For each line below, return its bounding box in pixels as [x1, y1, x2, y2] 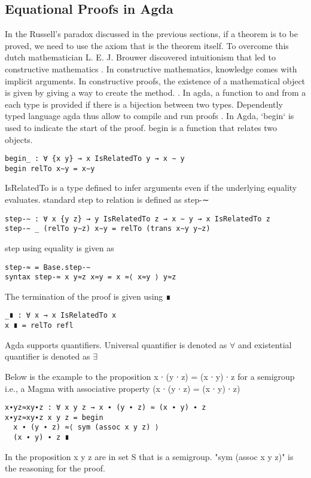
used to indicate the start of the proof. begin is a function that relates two [5, 121, 278, 133]
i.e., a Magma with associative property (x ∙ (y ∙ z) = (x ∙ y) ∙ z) [5, 382, 240, 394]
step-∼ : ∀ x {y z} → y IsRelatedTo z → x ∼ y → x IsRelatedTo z [5, 214, 270, 223]
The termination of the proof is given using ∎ [5, 290, 171, 302]
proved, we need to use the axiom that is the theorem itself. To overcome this [5, 39, 289, 51]
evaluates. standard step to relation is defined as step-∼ [5, 193, 209, 206]
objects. [5, 133, 33, 145]
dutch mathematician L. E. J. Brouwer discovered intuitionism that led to [5, 51, 276, 63]
